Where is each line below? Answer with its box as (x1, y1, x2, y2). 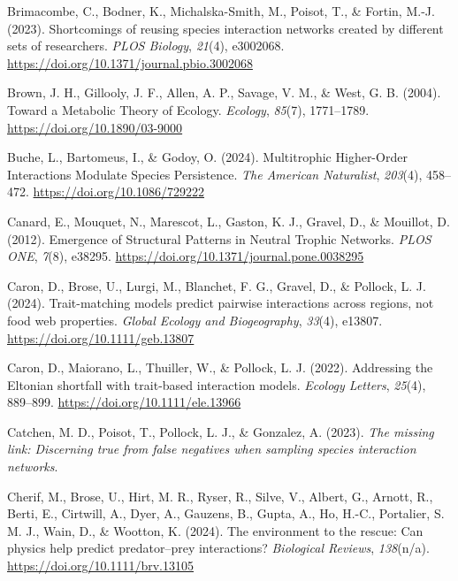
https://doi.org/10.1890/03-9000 (7, 118, 183, 136)
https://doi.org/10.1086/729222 (33, 182, 204, 201)
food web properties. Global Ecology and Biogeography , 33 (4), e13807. (7, 310, 383, 329)
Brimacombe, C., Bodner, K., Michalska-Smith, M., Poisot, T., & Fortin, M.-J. (7, 2, 435, 19)
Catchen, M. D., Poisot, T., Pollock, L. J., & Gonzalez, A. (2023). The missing (7, 422, 434, 440)
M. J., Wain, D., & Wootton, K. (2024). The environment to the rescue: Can (7, 521, 424, 539)
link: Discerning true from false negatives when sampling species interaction (7, 440, 416, 458)
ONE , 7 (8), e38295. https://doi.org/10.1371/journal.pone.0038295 (7, 247, 364, 265)
